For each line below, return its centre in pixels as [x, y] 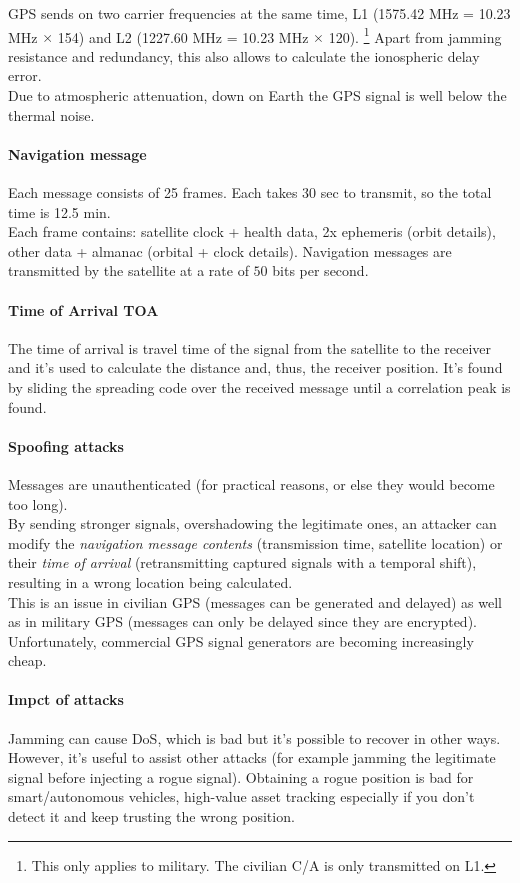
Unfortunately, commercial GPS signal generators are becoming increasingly [241, 640]
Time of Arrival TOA [83, 309]
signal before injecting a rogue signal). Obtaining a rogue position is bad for [241, 776]
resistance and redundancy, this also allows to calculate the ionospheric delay [244, 55]
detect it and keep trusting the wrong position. [151, 816]
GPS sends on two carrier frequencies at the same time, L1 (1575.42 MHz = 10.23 [259, 13]
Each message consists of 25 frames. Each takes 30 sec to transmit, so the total [250, 192]
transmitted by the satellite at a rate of [128, 270]
